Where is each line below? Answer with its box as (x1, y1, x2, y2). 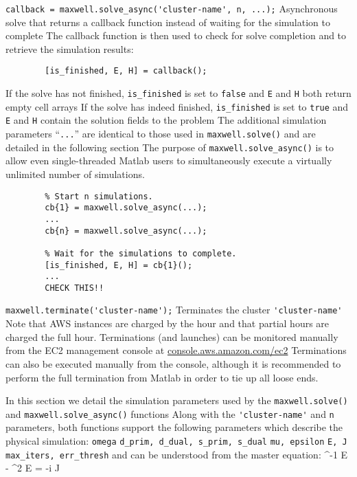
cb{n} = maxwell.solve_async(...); (45, 225, 207, 236)
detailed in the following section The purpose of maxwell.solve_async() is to (5, 140, 334, 154)
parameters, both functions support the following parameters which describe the (5, 420, 343, 434)
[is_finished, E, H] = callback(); (45, 66, 207, 76)
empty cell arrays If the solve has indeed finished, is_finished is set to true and (5, 99, 349, 113)
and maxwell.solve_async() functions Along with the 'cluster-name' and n (5, 406, 334, 421)
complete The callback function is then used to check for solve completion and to (5, 28, 347, 43)
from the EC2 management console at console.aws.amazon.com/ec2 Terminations (5, 343, 347, 357)
